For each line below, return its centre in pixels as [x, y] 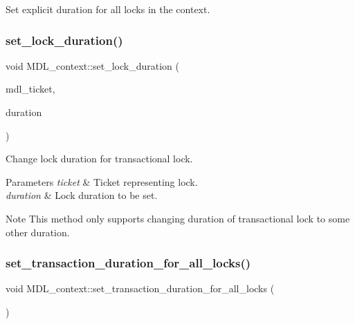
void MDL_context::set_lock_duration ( [92, 65]
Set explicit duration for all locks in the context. [108, 9]
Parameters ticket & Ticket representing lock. [102, 181]
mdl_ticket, [30, 89]
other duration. [38, 232]
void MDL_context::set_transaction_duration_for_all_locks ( [140, 288]
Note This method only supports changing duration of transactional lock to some [178, 218]
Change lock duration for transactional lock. [99, 159]
